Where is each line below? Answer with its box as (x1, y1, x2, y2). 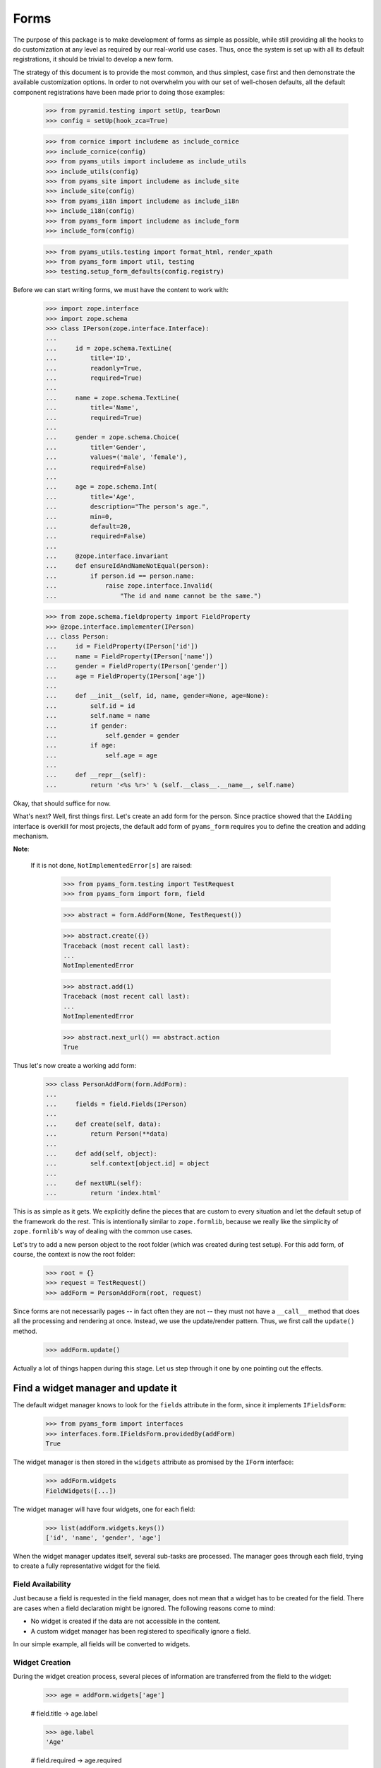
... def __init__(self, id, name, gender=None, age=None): (45, 692, 270, 700)
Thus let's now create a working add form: (13, 1062, 137, 1070)
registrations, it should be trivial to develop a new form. (13, 55, 174, 64)
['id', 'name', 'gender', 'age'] (45, 1533, 162, 1542)
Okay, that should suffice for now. (13, 799, 111, 808)
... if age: (45, 741, 116, 750)
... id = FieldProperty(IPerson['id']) (45, 642, 199, 651)
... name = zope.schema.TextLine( (45, 393, 180, 402)
